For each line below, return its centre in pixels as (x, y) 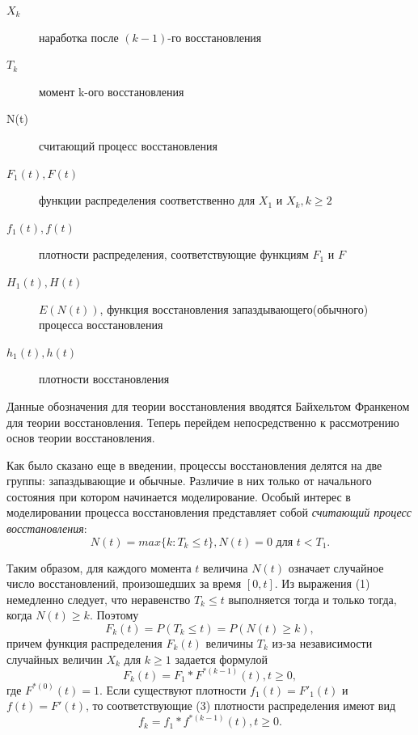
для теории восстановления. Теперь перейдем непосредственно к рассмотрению (203, 422)
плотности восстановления (104, 379)
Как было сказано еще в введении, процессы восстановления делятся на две (194, 465)
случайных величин (55, 659)
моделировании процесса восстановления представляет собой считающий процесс (209, 512)
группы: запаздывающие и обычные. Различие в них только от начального (189, 481)
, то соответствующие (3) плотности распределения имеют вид (241, 705)
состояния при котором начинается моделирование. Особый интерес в (179, 496)
